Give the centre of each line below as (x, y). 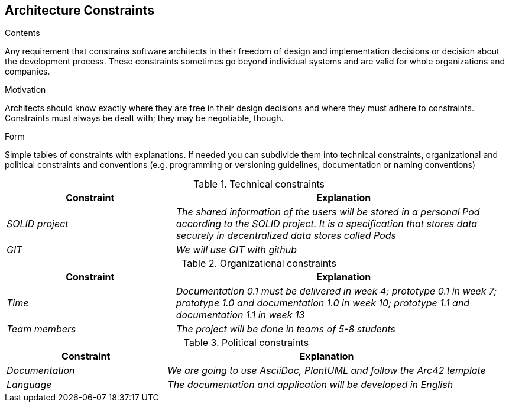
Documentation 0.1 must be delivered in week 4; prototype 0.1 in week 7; (336, 291)
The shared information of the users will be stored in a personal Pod (328, 212)
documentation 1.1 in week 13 (240, 315)
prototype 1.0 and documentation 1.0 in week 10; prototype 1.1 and (323, 303)
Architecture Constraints (80, 10)
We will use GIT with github (236, 250)
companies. (27, 72)
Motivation (25, 90)
